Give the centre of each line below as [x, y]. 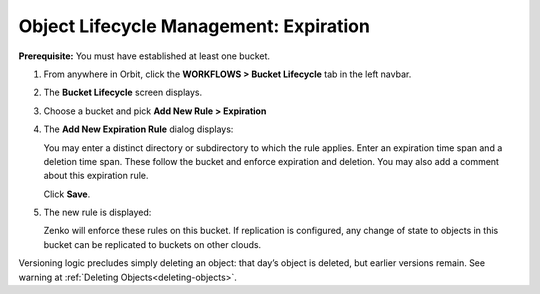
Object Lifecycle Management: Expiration [194, 26]
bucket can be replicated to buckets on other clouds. [152, 244]
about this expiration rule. [96, 176]
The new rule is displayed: [97, 212]
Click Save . [67, 194]
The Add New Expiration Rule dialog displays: [138, 129]
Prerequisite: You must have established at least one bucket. [144, 56]
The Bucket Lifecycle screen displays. [123, 92]
